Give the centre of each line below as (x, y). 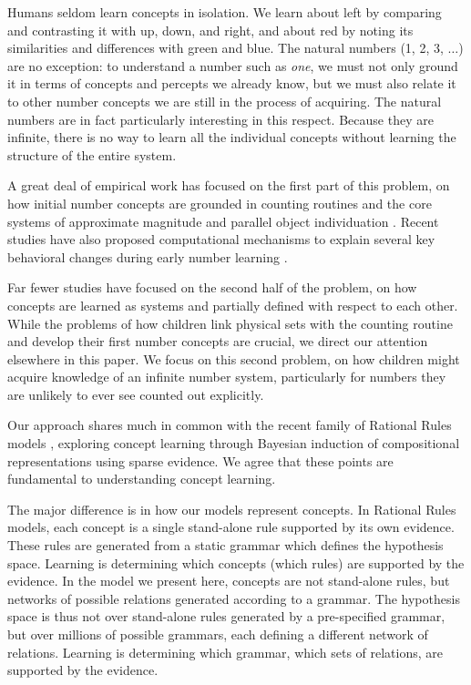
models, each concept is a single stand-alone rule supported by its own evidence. (231, 527)
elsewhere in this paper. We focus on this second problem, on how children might (234, 358)
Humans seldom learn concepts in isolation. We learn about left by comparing (225, 12)
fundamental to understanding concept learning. (142, 479)
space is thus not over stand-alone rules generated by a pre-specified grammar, (226, 616)
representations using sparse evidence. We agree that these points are (200, 460)
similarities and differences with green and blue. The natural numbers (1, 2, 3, (225, 48)
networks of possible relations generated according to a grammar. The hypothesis (234, 598)
